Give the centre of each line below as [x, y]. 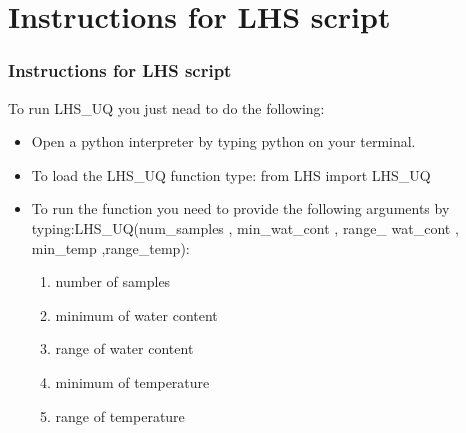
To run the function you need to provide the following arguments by [240, 208]
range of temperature [120, 415]
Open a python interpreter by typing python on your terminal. [223, 141]
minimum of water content [136, 314]
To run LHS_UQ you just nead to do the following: [166, 107]
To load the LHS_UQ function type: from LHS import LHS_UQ [231, 174]
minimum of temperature [132, 381]
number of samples [113, 281]
